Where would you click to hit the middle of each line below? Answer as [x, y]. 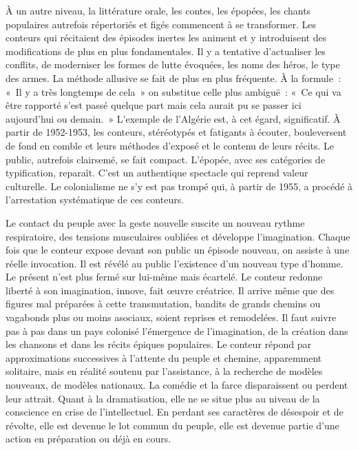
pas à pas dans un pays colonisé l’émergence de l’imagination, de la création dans [177, 330]
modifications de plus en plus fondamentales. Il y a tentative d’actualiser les [166, 51]
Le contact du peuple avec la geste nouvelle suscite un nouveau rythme [155, 222]
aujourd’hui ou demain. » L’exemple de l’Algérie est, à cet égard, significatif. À [173, 118]
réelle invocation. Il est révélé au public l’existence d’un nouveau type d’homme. [175, 263]
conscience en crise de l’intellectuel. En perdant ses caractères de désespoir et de [175, 412]
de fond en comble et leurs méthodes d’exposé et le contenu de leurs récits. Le [170, 145]
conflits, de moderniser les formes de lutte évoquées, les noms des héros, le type [173, 64]
